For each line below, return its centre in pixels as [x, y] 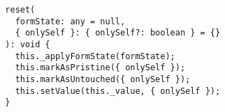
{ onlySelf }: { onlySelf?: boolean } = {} [118, 33]
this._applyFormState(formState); [95, 56]
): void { [28, 44]
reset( [20, 10]
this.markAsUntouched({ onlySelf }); [103, 79]
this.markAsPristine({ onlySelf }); [100, 68]
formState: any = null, [70, 21]
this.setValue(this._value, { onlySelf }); [118, 91]
